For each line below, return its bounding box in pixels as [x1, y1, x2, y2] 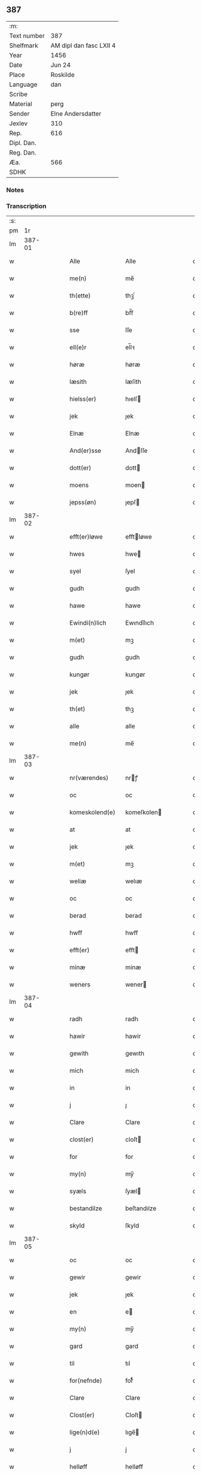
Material [9, 99, 32, 108]
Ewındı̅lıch [125, 619, 154, 627]
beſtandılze [125, 1204, 157, 1212]
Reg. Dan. [9, 148, 37, 156]
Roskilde [50, 70, 75, 78]
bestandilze [69, 1204, 103, 1212]
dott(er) [69, 464, 92, 472]
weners [69, 981, 91, 989]
